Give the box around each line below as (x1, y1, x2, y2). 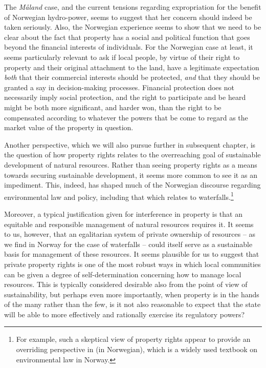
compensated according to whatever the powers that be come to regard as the (4, 112, 248, 122)
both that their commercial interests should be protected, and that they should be (4, 72, 260, 83)
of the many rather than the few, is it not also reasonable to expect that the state (4, 299, 261, 310)
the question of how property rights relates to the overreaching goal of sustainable (4, 149, 261, 160)
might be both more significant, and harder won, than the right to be (4, 101, 221, 112)
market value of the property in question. (4, 122, 134, 133)
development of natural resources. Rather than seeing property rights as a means (4, 159, 257, 170)
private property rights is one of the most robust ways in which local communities (4, 258, 261, 269)
